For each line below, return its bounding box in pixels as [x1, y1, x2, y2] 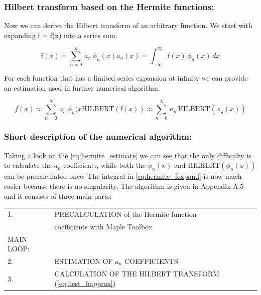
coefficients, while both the [63, 160, 146, 170]
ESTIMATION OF [54, 256, 113, 266]
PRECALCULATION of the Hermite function [54, 208, 197, 219]
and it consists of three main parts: [4, 190, 112, 201]
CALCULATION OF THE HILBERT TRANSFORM [54, 268, 220, 278]
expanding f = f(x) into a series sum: [4, 30, 117, 40]
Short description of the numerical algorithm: [4, 130, 192, 143]
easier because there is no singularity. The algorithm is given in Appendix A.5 [4, 180, 244, 191]
